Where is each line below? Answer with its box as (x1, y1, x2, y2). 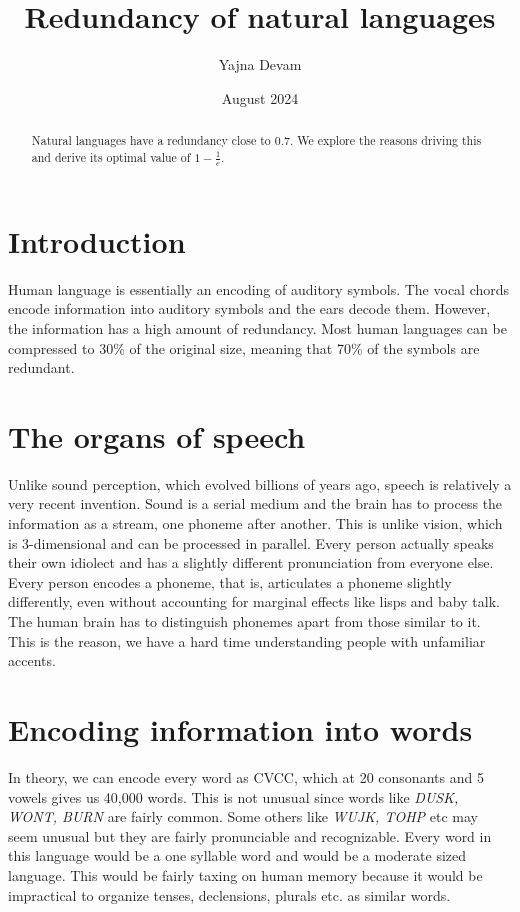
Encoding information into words (8, 709, 473, 750)
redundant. (8, 357, 75, 378)
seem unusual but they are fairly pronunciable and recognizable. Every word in (8, 825, 492, 846)
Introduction (8, 220, 186, 261)
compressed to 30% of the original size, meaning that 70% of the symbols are (8, 337, 480, 358)
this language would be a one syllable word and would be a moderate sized (8, 845, 467, 866)
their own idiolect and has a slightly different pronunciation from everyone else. (8, 552, 494, 573)
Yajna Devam (218, 54, 302, 75)
